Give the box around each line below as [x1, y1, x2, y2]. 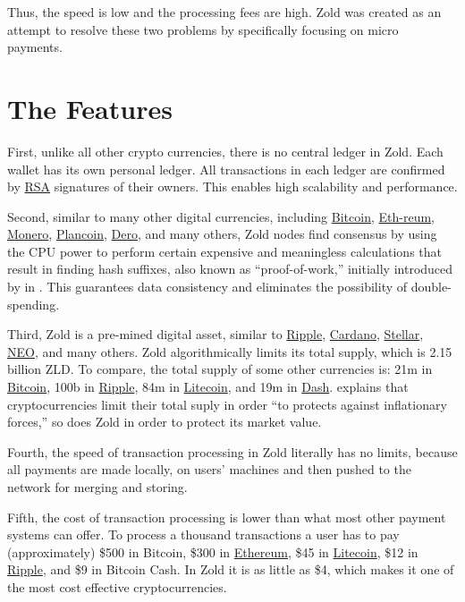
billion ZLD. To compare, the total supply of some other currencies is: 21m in [7, 360, 433, 378]
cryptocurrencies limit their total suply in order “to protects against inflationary [7, 394, 447, 413]
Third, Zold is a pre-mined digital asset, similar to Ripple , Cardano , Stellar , [7, 325, 424, 343]
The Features [7, 89, 173, 126]
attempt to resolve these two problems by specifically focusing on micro [7, 20, 399, 38]
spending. [7, 294, 60, 313]
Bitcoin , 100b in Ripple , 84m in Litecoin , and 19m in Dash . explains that [7, 377, 409, 396]
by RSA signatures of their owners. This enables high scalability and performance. [7, 177, 458, 196]
